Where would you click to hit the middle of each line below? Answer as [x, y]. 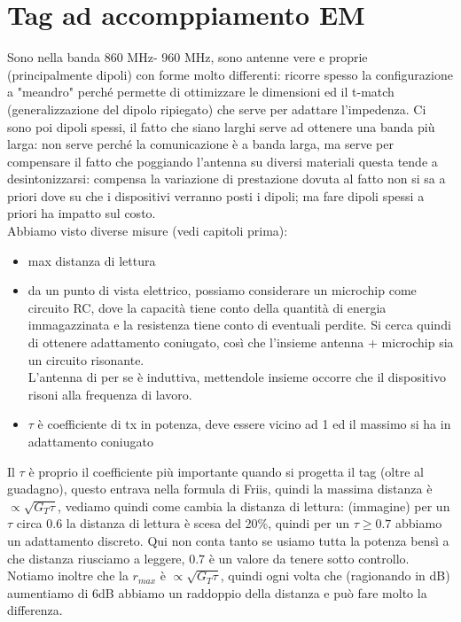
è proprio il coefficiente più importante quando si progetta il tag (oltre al [226, 471]
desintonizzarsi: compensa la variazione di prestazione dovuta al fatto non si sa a [227, 179]
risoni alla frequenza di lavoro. [110, 394]
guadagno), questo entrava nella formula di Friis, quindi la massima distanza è [220, 489]
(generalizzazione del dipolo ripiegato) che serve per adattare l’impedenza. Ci [217, 109]
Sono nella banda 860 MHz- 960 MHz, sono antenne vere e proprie [188, 57]
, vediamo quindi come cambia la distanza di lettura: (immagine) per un [254, 505]
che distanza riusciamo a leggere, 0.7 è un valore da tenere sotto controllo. [208, 558]
